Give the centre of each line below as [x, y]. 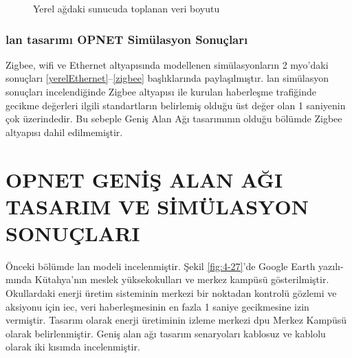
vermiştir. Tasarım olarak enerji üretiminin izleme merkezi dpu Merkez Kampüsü [176, 320]
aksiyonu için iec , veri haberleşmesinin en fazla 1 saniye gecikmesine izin [157, 306]
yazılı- [331, 266]
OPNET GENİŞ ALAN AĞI [144, 179]
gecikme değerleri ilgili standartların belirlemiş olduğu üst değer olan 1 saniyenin [176, 105]
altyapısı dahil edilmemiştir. [64, 132]
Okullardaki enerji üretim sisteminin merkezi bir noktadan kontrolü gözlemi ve [171, 293]
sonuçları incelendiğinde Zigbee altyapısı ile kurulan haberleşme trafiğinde [161, 91]
